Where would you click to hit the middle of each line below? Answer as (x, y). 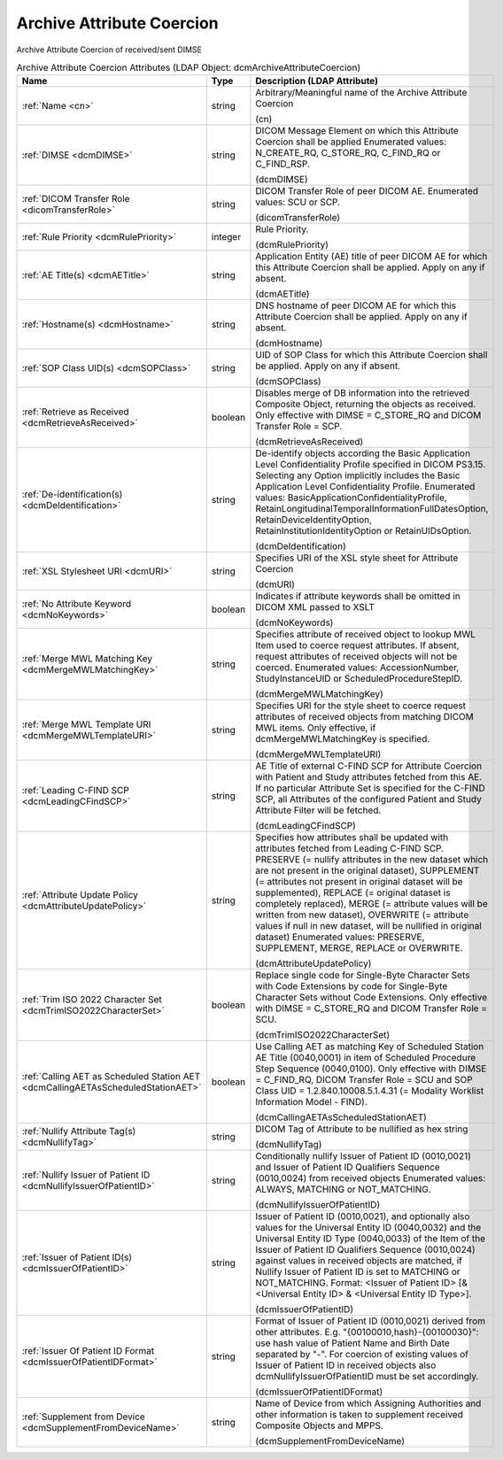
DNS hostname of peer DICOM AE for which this (356, 305)
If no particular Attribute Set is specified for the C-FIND (371, 788)
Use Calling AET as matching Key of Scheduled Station (370, 1047)
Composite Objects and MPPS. (320, 1425)
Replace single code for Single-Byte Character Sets (363, 976)
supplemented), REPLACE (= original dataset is (353, 892)
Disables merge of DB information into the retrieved (363, 393)
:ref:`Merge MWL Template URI (86, 724)
